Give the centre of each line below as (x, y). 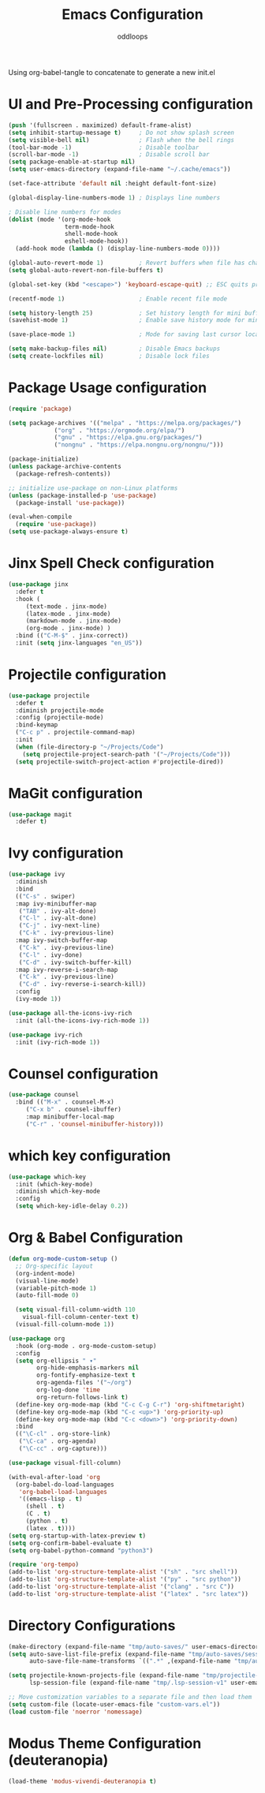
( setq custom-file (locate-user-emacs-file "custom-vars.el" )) (114, 1704)
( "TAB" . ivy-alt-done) (58, 911)
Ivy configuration (66, 853)
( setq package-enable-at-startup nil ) (72, 162)
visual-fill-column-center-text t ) (81, 1317)
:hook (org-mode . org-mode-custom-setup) (86, 1346)
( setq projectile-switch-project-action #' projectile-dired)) (119, 762)
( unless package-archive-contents (65, 467)
